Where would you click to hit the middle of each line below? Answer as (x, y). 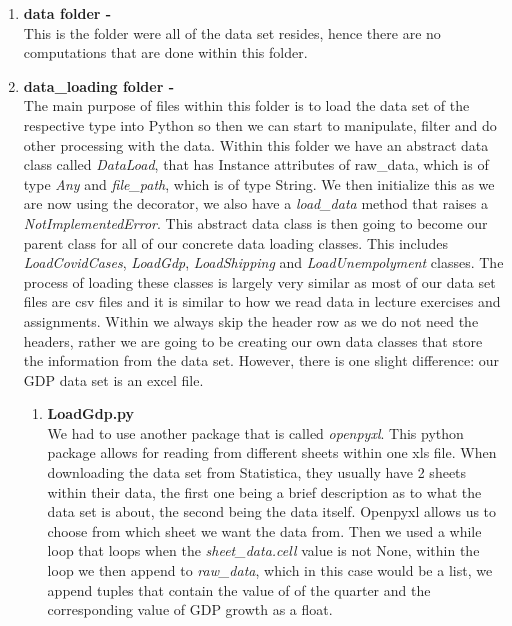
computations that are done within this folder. (165, 52)
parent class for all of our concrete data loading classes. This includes (235, 242)
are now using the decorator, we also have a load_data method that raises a (255, 203)
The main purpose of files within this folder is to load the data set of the (246, 105)
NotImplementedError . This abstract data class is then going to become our (255, 222)
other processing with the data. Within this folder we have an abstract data (256, 144)
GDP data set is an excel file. (113, 379)
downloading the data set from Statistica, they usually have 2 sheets (257, 472)
